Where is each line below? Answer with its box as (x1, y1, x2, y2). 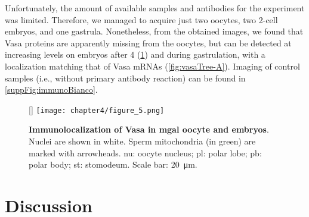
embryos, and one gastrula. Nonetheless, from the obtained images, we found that (5, 25, 304, 37)
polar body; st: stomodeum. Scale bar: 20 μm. (29, 158, 197, 171)
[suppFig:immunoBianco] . (5, 83, 98, 96)
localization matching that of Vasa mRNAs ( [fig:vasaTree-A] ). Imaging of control (5, 59, 300, 72)
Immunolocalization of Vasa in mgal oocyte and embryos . (29, 123, 269, 136)
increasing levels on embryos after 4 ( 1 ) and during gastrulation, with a (5, 48, 265, 61)
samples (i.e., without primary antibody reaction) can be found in (5, 71, 246, 84)
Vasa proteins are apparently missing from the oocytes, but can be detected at (5, 36, 292, 49)
